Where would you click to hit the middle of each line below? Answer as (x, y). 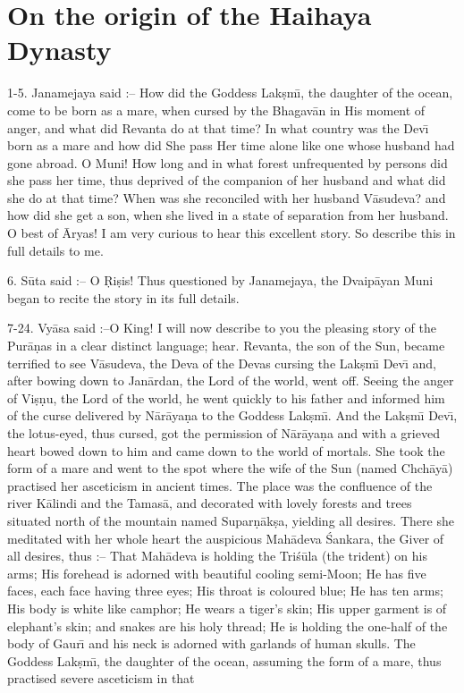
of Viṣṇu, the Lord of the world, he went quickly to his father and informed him (226, 397)
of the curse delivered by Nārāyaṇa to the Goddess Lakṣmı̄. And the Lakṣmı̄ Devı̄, (232, 415)
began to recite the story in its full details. (123, 297)
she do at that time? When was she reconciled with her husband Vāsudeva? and (227, 197)
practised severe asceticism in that (101, 678)
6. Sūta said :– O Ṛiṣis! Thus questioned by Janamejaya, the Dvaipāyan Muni (220, 280)
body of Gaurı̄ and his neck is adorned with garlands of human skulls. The (211, 643)
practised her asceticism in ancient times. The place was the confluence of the (220, 485)
